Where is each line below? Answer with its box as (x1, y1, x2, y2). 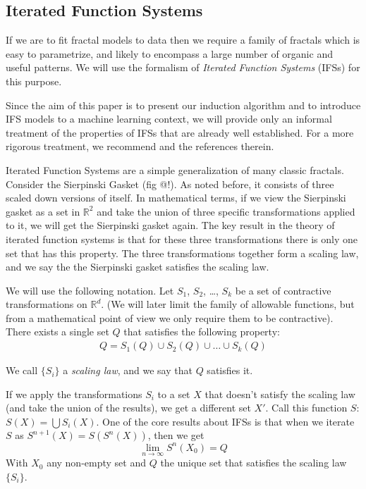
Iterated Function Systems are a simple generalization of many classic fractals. (6, 162, 344, 177)
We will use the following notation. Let (6, 283, 174, 297)
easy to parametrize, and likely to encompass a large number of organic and (6, 46, 333, 61)
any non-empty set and (47, 455, 146, 470)
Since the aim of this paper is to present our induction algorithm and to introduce (6, 97, 361, 112)
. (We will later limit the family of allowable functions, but (101, 297, 355, 311)
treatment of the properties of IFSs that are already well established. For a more (6, 125, 354, 140)
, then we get (147, 428, 205, 442)
